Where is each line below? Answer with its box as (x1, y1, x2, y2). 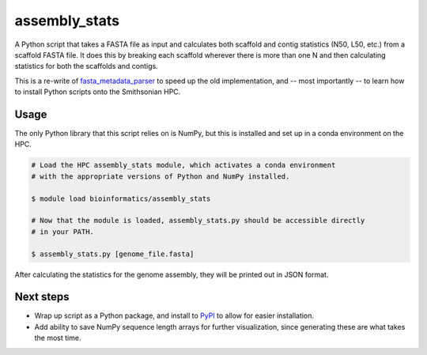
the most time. (34, 333, 81, 343)
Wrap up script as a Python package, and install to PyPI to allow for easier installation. (34, 311, 315, 320)
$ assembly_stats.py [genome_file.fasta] (31, 249, 195, 259)
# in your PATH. (31, 227, 95, 236)
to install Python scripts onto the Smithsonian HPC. (14, 87, 181, 96)
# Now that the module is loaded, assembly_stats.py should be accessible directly (31, 216, 365, 225)
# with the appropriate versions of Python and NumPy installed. (31, 172, 290, 181)
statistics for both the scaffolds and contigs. (14, 62, 158, 71)
